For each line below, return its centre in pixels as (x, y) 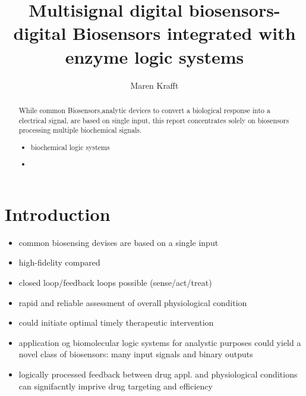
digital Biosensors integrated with (154, 33)
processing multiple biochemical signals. (80, 130)
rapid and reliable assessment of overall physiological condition (133, 302)
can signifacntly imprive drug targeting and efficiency (116, 386)
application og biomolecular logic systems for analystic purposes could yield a (160, 342)
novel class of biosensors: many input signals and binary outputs (136, 354)
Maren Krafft (154, 85)
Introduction (58, 213)
